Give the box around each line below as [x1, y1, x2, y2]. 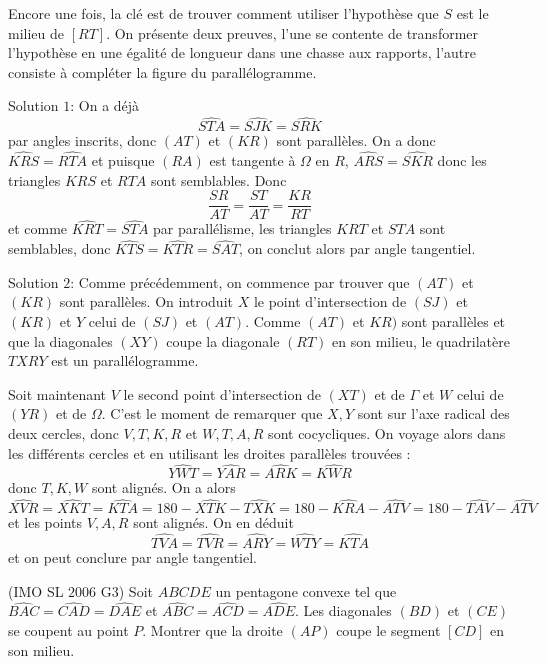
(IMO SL [8, 580, 64, 601]
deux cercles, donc [8, 423, 119, 444]
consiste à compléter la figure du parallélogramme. [8, 61, 317, 82]
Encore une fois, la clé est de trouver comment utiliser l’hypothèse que [8, 3, 439, 23]
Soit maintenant [8, 383, 107, 404]
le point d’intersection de [253, 291, 407, 312]
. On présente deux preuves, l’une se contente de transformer [106, 22, 479, 43]
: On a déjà [70, 95, 140, 116]
